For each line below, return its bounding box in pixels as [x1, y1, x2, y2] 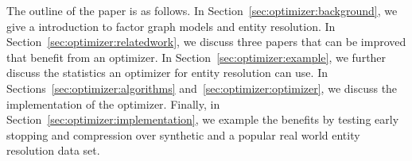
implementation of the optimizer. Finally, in [6, 95, 220, 112]
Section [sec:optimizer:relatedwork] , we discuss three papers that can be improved [6, 33, 406, 50]
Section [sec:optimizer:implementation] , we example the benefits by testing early [6, 111, 399, 128]
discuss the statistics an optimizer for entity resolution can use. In [6, 64, 328, 81]
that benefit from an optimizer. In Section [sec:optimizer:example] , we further [6, 48, 387, 65]
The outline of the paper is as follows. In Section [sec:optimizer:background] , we [6, 2, 398, 18]
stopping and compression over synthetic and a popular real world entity [6, 126, 360, 143]
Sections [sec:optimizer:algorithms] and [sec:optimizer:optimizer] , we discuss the [6, 79, 398, 96]
